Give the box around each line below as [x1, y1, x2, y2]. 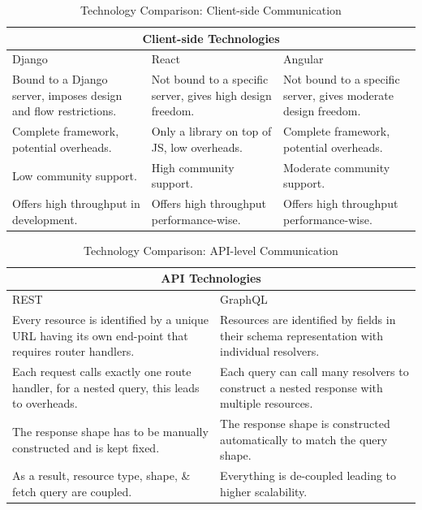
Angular [283, 50, 324, 67]
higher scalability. [220, 482, 308, 499]
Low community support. [12, 166, 137, 184]
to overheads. [12, 395, 78, 412]
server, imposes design [12, 86, 123, 103]
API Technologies [161, 270, 261, 287]
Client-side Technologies [142, 29, 280, 46]
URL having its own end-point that [12, 326, 188, 344]
